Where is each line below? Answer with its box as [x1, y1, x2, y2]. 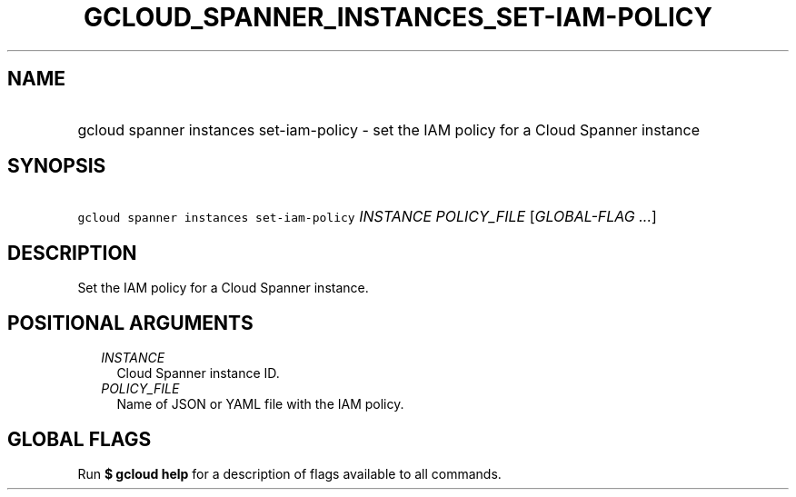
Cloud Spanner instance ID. [116, 365, 280, 382]
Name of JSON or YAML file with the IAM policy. [116, 396, 404, 413]
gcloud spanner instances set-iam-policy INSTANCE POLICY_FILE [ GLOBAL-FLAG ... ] [77, 207, 657, 226]
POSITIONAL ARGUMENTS [7, 311, 254, 334]
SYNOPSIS [7, 154, 106, 178]
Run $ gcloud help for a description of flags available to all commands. [77, 465, 502, 482]
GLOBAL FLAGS [7, 427, 152, 451]
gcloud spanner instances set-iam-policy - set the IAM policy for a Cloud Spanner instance [77, 120, 700, 139]
